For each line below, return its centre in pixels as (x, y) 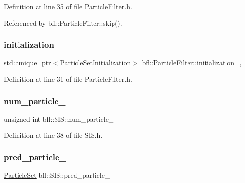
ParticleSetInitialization (95, 63)
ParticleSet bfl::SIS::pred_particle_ (57, 175)
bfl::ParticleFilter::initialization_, (192, 63)
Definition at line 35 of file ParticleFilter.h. (68, 6)
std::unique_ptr (28, 63)
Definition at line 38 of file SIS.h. (53, 135)
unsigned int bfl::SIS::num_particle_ (59, 119)
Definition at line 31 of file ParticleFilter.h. (68, 79)
